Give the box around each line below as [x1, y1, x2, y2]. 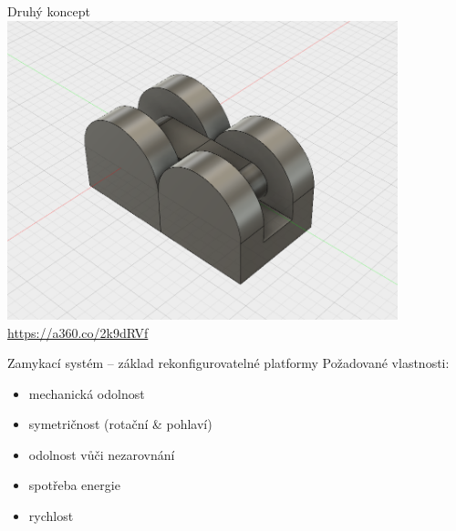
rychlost [28, 506, 74, 526]
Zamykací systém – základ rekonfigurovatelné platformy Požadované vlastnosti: [7, 353, 450, 373]
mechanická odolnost [28, 383, 145, 403]
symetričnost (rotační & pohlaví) [28, 414, 212, 434]
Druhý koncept [7, 2, 90, 20]
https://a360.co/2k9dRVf [7, 322, 149, 342]
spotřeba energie [28, 475, 120, 495]
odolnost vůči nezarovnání [28, 444, 175, 464]
